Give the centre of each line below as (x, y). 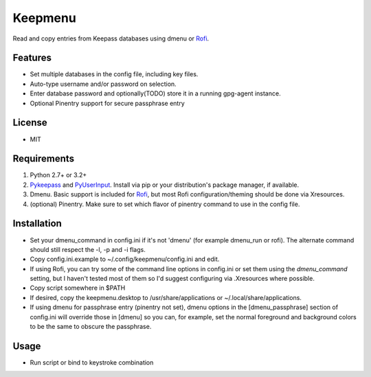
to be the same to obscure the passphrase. (91, 327)
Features (32, 58)
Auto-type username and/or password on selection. (103, 84)
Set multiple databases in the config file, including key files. (114, 74)
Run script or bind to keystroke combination (92, 362)
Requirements (44, 159)
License (30, 123)
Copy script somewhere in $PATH (78, 288)
